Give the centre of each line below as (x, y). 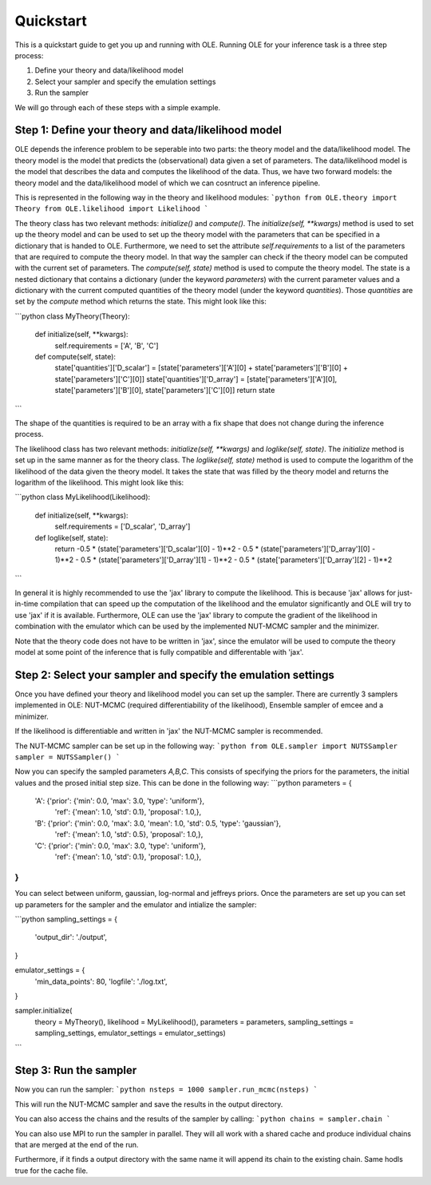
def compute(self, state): (75, 357)
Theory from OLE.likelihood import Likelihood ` (112, 209)
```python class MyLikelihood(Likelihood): (83, 497)
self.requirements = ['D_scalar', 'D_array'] (123, 526)
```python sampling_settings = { (66, 919)
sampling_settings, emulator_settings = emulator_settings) (130, 1033)
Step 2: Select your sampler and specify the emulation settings (174, 675)
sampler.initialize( (43, 1011)
